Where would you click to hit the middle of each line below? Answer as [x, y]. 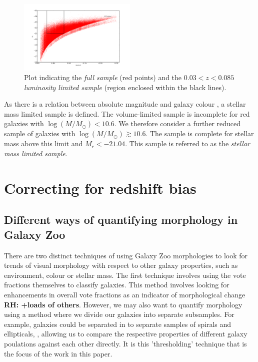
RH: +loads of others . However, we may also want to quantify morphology [123, 304]
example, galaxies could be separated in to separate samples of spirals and [118, 324]
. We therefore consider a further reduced [177, 123]
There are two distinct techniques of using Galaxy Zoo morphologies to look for [126, 255]
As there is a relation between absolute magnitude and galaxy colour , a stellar [125, 104]
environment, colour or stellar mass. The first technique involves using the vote [125, 275]
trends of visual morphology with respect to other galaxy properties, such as [121, 265]
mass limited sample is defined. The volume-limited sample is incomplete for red [127, 113]
